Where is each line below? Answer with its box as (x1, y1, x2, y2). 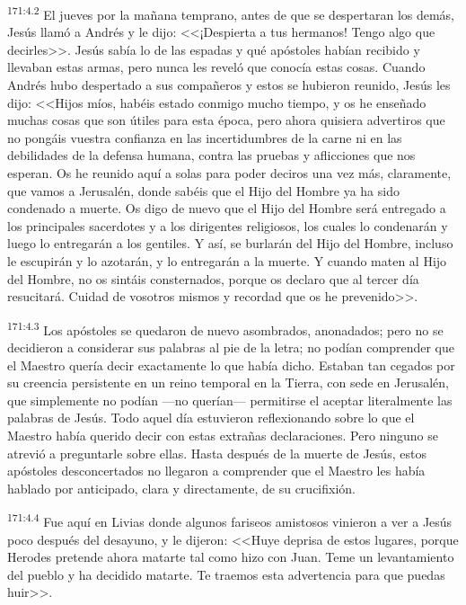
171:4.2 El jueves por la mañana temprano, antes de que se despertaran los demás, (7, 3, 455, 23)
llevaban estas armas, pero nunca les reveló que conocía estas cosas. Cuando (7, 58, 426, 76)
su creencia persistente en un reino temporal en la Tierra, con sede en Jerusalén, (7, 373, 449, 392)
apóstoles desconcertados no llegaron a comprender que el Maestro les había (7, 461, 426, 480)
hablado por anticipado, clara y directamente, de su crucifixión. (7, 478, 356, 497)
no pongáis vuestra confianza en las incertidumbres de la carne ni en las (7, 128, 402, 147)
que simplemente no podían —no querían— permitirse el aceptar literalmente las (7, 390, 453, 409)
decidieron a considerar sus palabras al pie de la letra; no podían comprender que (7, 338, 454, 356)
